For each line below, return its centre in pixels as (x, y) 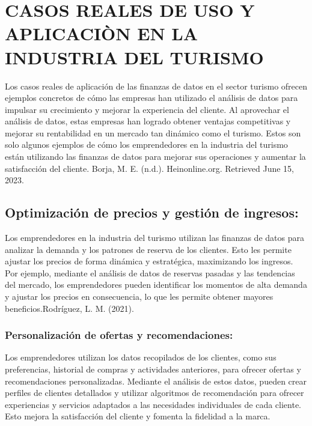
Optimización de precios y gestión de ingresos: (152, 212)
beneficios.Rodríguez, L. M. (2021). (69, 308)
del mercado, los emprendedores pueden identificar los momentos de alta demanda (156, 285)
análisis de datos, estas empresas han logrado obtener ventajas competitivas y (148, 121)
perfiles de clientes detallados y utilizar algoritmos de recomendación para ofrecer (154, 393)
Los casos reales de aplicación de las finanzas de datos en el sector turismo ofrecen (156, 86)
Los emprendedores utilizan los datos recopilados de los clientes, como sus (141, 357)
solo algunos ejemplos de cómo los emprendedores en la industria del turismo (146, 145)
